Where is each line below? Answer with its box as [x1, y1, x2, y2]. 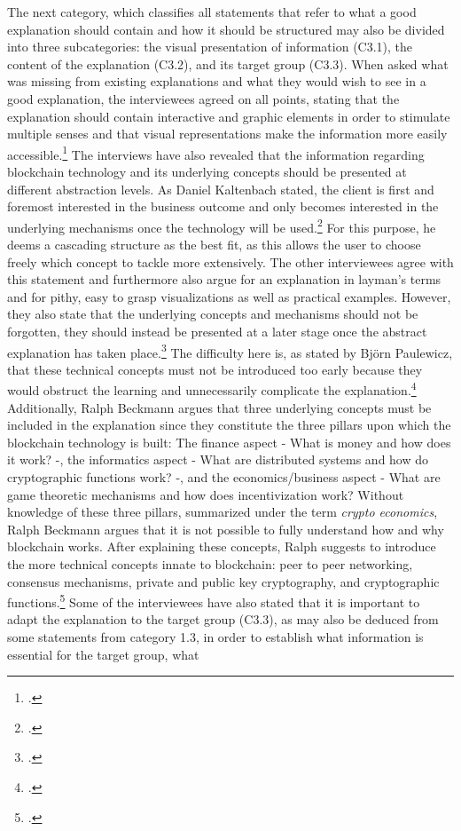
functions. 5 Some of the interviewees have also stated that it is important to [7, 590, 420, 611]
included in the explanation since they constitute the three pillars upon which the [7, 415, 451, 434]
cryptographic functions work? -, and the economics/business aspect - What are [7, 468, 441, 487]
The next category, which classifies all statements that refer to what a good [7, 3, 417, 20]
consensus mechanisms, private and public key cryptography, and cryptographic [7, 572, 440, 590]
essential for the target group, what [7, 645, 199, 663]
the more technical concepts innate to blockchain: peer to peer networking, [7, 555, 413, 574]
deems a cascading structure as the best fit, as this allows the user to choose [7, 235, 421, 254]
